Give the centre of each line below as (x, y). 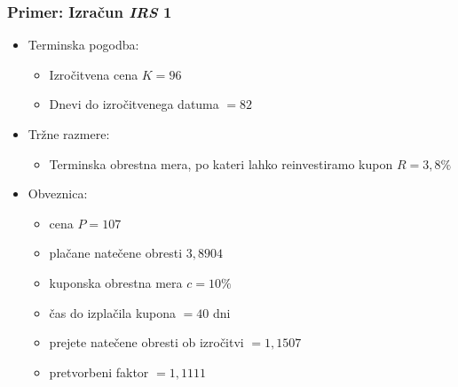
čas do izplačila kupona (113, 312)
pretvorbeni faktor (99, 372)
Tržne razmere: (69, 134)
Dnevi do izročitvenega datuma (134, 104)
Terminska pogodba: (83, 45)
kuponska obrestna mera (116, 282)
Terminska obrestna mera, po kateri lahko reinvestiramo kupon (221, 163)
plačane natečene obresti (116, 253)
